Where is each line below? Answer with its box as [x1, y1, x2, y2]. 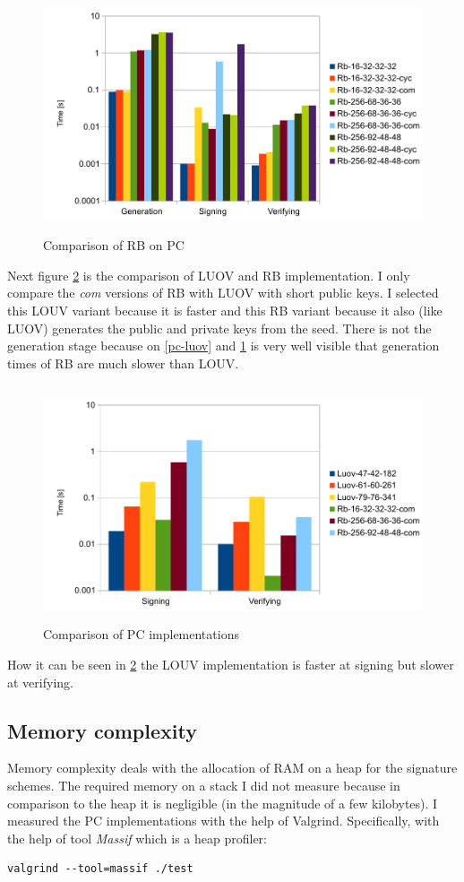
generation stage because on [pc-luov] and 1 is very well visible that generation [7, 336, 440, 355]
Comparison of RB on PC [43, 236, 185, 255]
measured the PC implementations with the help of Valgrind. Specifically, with [7, 811, 440, 830]
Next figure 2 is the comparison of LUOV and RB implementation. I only [7, 265, 410, 284]
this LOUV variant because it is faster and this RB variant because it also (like [7, 300, 443, 319]
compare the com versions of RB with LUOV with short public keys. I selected [7, 283, 439, 302]
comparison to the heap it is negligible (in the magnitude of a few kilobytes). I [7, 793, 438, 812]
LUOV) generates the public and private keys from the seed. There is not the [7, 318, 432, 337]
